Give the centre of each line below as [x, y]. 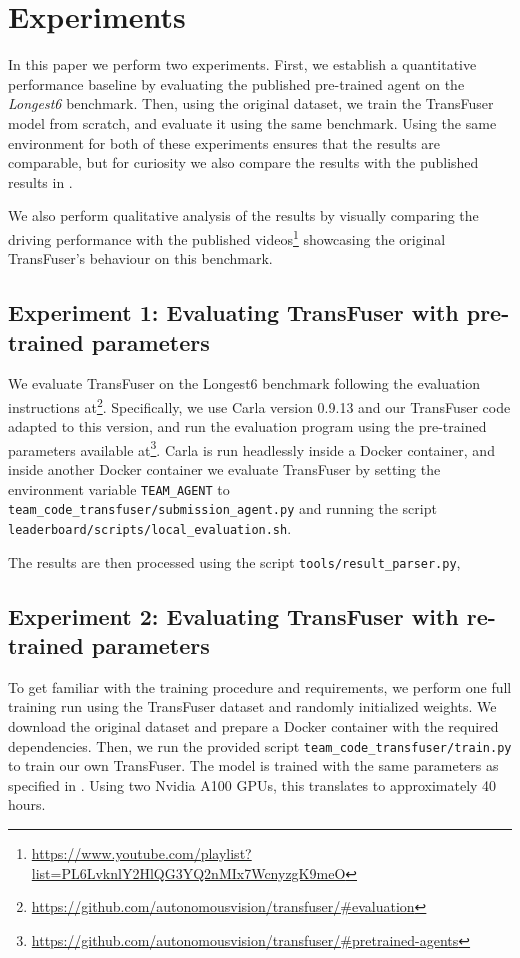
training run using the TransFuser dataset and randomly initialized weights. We [252, 706]
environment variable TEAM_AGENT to [119, 488]
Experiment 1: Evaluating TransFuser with [233, 312]
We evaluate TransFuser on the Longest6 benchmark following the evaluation [244, 383]
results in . [40, 181]
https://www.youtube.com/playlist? [141, 853]
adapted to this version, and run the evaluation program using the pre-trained [247, 426]
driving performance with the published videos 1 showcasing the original [227, 237]
